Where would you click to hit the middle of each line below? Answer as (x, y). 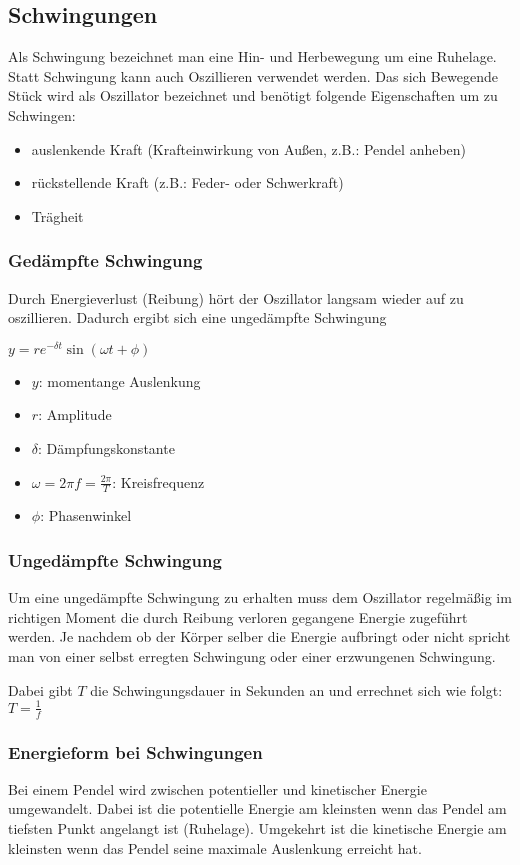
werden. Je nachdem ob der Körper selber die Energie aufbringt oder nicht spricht (259, 636)
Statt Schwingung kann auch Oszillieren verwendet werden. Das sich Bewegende (253, 75)
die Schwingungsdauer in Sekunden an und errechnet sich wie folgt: (296, 689)
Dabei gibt (40, 689)
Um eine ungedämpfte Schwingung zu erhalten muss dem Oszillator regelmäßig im (260, 597)
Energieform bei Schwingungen (135, 751)
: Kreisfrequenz (158, 481)
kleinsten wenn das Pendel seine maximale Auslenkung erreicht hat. (215, 847)
